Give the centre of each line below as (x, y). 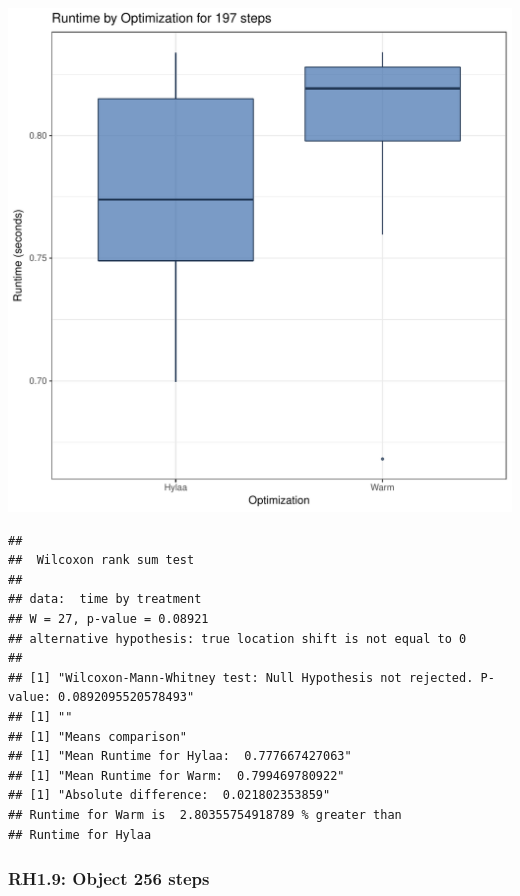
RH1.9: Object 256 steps (109, 878)
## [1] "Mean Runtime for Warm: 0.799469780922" (176, 775)
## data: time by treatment (105, 599)
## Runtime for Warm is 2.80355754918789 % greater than (205, 814)
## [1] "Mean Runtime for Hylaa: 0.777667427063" (180, 756)
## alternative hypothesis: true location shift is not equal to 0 (237, 638)
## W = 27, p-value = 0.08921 (108, 618)
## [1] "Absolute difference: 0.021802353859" (169, 795)
